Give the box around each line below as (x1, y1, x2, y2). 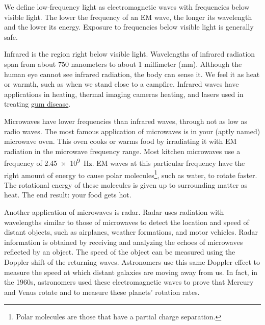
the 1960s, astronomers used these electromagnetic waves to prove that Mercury (4, 277, 254, 287)
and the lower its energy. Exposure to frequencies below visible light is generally (4, 21, 254, 32)
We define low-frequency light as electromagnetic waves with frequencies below (4, 2, 250, 12)
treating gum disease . (4, 98, 71, 109)
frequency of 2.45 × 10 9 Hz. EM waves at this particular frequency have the (4, 156, 245, 168)
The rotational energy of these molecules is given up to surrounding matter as (4, 179, 248, 190)
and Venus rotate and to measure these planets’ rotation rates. (4, 286, 200, 297)
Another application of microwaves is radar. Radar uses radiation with (4, 207, 224, 217)
